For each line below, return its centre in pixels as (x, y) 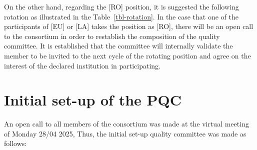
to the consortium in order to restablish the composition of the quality (112, 36)
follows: (15, 143)
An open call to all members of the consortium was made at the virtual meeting (126, 124)
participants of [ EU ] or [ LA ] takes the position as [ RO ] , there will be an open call (129, 26)
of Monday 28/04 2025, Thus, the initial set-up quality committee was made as (125, 133)
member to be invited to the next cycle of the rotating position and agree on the (127, 55)
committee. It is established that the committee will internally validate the (118, 46)
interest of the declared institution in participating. (82, 65)
